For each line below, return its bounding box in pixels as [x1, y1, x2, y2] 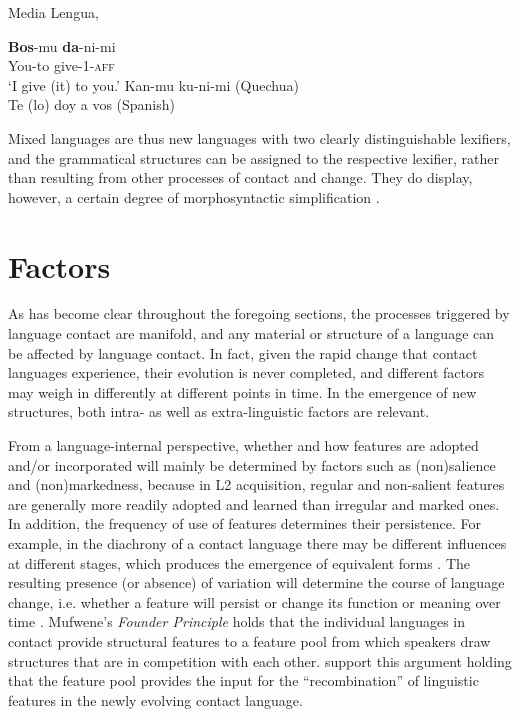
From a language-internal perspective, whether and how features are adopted [8, 435, 479, 456]
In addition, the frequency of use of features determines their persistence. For [8, 513, 481, 534]
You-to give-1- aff [8, 55, 115, 76]
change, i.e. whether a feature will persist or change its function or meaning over [8, 591, 501, 612]
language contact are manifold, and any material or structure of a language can [8, 323, 495, 344]
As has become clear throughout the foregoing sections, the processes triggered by [8, 303, 510, 324]
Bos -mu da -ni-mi [8, 35, 116, 56]
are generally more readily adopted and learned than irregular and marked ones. [8, 493, 500, 514]
